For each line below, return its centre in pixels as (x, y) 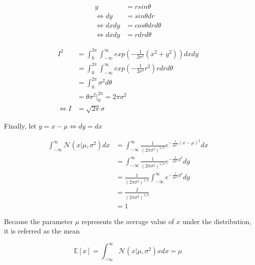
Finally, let (20, 126)
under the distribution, (217, 221)
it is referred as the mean (42, 231)
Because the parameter (38, 221)
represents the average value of (128, 221)
